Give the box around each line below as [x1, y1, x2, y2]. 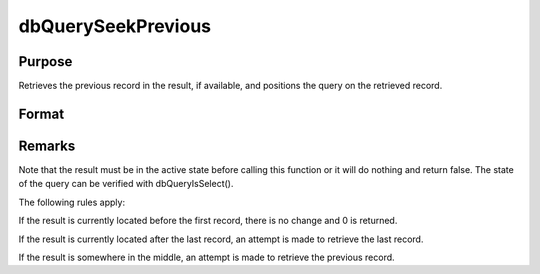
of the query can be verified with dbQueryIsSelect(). [18, 178, 234, 190]
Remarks [18, 137, 76, 154]
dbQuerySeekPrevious [18, 15, 212, 37]
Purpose [18, 53, 73, 70]
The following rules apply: [18, 196, 125, 208]
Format [18, 105, 65, 122]
